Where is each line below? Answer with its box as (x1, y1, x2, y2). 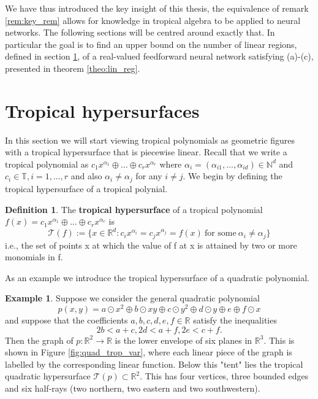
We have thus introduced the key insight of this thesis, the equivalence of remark (5, 2, 309, 14)
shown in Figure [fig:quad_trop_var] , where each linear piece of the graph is (5, 346, 292, 358)
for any (135, 169, 162, 182)
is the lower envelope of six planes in (115, 333, 252, 346)
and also (70, 169, 102, 182)
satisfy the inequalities (193, 314, 277, 327)
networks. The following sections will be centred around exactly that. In (5, 26, 275, 39)
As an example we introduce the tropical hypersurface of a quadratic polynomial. (5, 271, 309, 284)
